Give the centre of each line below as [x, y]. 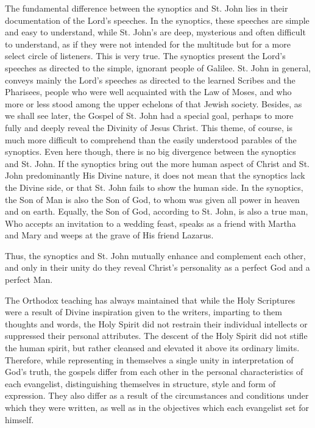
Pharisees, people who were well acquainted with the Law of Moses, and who [148, 92]
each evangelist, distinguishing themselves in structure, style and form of [140, 383]
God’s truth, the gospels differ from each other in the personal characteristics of [154, 372]
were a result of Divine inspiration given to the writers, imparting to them [143, 312]
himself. [19, 419]
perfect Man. [29, 280]
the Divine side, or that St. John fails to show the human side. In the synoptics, [154, 187]
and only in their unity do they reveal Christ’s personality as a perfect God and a [157, 267]
